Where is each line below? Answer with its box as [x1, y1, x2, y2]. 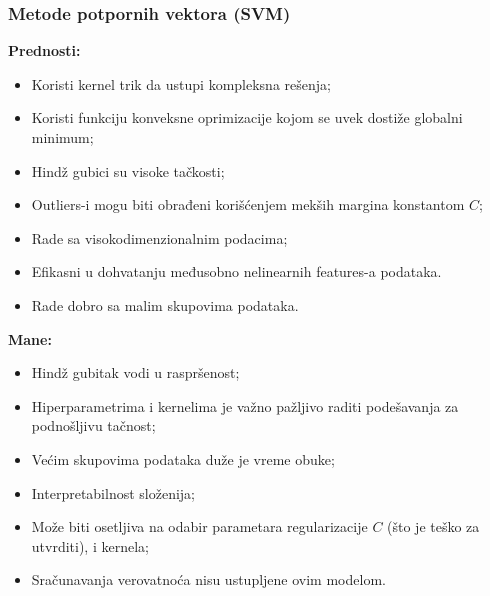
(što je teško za [387, 516, 480, 537]
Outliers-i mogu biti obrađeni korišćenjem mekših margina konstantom [31, 194, 465, 215]
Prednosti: [8, 40, 81, 61]
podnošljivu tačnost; [31, 415, 156, 436]
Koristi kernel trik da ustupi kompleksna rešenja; [31, 73, 331, 94]
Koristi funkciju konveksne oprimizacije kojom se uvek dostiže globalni [31, 107, 463, 128]
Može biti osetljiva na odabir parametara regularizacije [31, 516, 368, 537]
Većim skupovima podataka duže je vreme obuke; [31, 448, 335, 469]
